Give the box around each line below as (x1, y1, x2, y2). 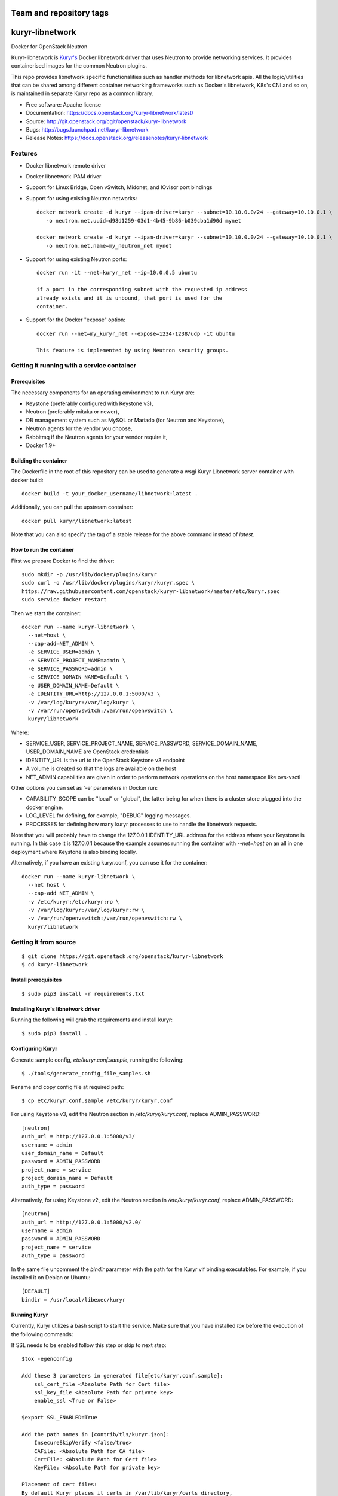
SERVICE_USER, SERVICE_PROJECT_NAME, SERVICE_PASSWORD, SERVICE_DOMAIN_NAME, (26, 740, 258, 747)
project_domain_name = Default (21, 1175, 113, 1182)
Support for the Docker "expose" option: (26, 316, 125, 323)
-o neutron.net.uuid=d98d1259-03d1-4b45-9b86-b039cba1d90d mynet (45, 217, 241, 224)
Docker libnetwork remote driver (26, 162, 106, 169)
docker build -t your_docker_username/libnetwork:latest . (21, 491, 198, 497)
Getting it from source (11, 938, 76, 946)
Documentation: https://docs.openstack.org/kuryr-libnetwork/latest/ (26, 110, 194, 117)
